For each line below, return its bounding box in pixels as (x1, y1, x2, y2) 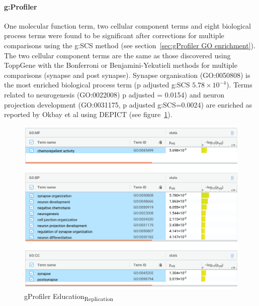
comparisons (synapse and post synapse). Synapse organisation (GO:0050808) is (4, 69, 250, 80)
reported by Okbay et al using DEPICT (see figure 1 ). (4, 109, 172, 120)
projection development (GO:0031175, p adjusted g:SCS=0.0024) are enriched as (4, 99, 252, 110)
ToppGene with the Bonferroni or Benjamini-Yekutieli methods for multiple (4, 60, 237, 70)
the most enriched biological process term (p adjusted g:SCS (4, 79, 190, 90)
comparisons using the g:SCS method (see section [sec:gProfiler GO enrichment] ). (4, 40, 255, 50)
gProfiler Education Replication (24, 290, 114, 302)
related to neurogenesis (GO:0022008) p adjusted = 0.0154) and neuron (4, 89, 224, 99)
